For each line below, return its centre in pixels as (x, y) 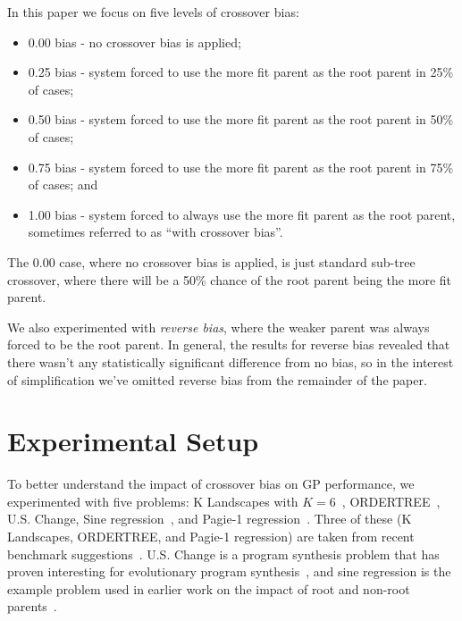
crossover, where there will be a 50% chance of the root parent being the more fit (229, 279)
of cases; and (63, 185)
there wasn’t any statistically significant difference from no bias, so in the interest (231, 361)
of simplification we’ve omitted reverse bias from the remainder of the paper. (217, 379)
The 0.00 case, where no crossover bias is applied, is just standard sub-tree (211, 261)
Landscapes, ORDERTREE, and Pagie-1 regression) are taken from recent (211, 536)
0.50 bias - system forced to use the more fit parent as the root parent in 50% (241, 119)
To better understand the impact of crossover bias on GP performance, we (211, 484)
